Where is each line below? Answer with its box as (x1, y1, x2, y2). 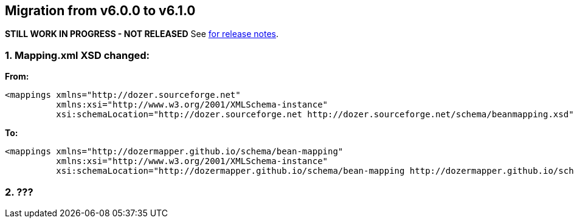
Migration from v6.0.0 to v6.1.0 (5, 3, 196, 18)
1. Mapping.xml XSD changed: (5, 49, 150, 61)
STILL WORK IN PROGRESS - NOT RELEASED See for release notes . (5, 29, 279, 39)
